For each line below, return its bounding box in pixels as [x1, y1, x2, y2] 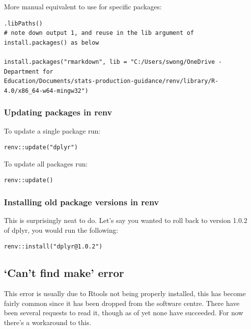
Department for [4, 68, 54, 75]
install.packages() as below [4, 39, 99, 46]
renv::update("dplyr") [4, 144, 78, 151]
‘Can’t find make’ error [4, 265, 124, 280]
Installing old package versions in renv [4, 195, 159, 208]
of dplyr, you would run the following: [4, 224, 118, 235]
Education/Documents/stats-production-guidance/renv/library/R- [4, 78, 219, 85]
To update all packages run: [4, 158, 88, 168]
